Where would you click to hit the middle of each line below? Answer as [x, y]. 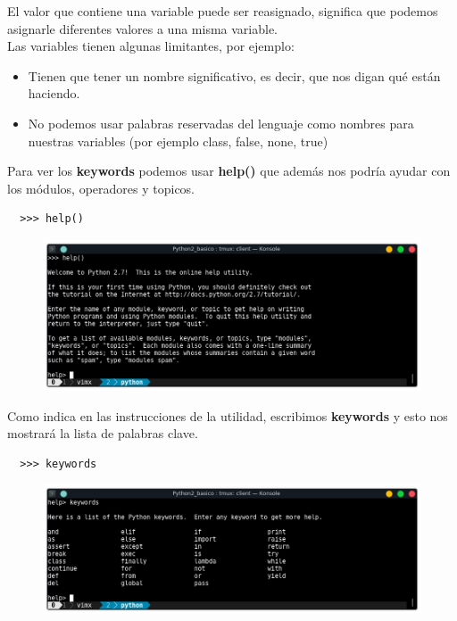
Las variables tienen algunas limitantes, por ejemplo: [151, 46]
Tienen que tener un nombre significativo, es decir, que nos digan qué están [234, 75]
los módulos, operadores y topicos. [101, 188]
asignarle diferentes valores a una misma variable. [143, 28]
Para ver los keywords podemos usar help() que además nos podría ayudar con [229, 171]
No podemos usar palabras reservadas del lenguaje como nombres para [221, 123]
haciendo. [54, 93]
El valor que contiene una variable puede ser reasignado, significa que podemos [223, 11]
